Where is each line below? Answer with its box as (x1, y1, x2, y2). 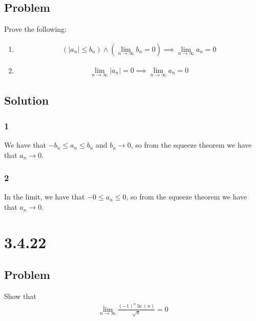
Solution (4, 92, 49, 108)
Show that (4, 291, 36, 302)
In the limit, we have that (4, 191, 85, 202)
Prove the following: (4, 24, 67, 34)
